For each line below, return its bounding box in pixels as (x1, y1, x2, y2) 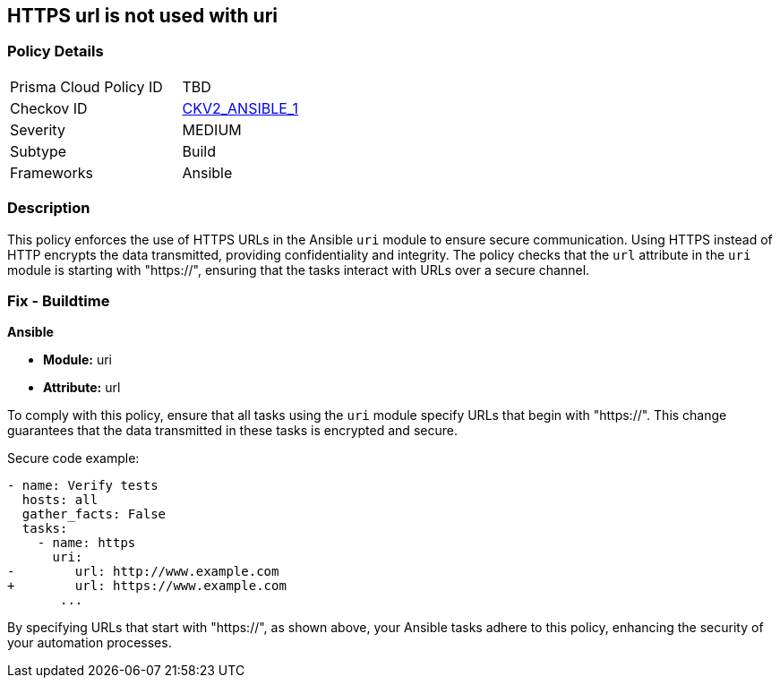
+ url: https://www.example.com (7, 578, 287, 594)
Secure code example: (7, 450, 140, 467)
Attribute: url (43, 380, 121, 396)
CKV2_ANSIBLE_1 (182, 98, 298, 117)
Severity (10, 120, 65, 139)
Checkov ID (10, 98, 88, 117)
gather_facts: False (21, 507, 167, 522)
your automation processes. (7, 635, 172, 651)
